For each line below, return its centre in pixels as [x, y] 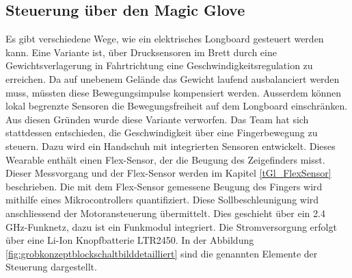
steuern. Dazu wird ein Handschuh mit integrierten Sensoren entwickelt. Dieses [171, 146]
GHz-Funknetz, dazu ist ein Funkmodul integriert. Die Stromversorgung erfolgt [171, 226]
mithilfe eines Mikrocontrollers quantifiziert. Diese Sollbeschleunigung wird [162, 200]
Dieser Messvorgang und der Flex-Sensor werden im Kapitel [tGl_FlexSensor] [168, 173]
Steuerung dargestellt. [51, 267]
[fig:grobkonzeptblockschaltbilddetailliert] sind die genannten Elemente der [162, 253]
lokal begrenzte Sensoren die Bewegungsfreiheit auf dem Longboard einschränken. [177, 106]
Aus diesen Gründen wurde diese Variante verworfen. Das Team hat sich [157, 119]
